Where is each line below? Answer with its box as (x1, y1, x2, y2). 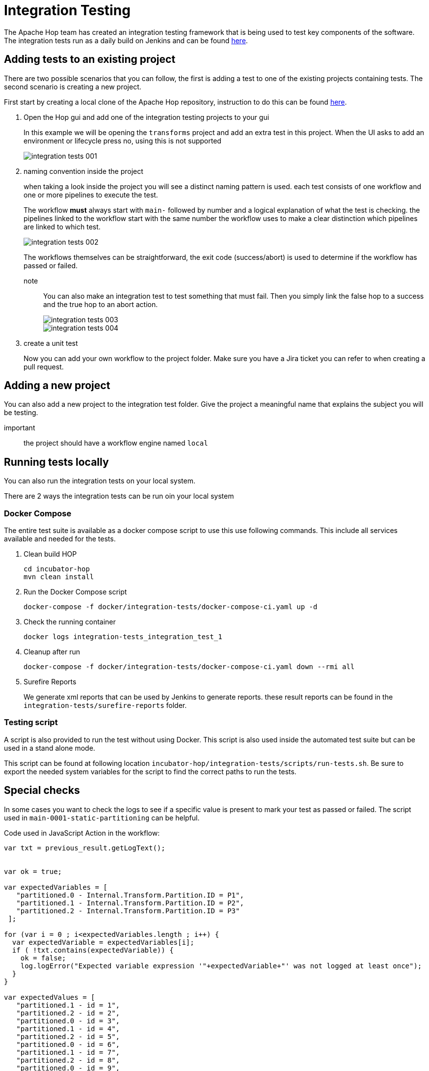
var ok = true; (4, 867, 62, 875)
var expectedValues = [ (4, 993, 95, 1001)
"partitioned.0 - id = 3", (16, 1016, 120, 1025)
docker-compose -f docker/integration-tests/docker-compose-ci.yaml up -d (24, 603, 318, 611)
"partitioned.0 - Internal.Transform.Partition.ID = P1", (16, 891, 244, 899)
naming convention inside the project (24, 167, 143, 175)
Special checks (4, 784, 80, 797)
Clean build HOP (24, 550, 77, 559)
